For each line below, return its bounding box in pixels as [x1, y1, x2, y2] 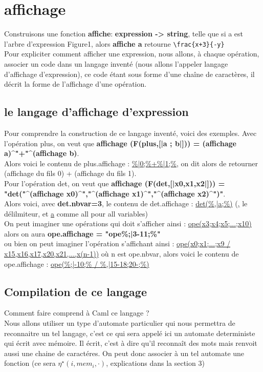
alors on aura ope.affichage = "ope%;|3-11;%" [4, 228, 161, 239]
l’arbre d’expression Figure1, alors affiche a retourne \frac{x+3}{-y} [4, 38, 225, 49]
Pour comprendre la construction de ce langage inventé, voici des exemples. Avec [4, 127, 257, 138]
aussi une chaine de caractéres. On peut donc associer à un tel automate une [4, 347, 245, 358]
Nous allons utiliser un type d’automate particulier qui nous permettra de [4, 318, 235, 328]
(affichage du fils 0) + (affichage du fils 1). [4, 168, 137, 179]
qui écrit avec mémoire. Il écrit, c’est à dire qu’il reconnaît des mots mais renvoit [4, 338, 257, 348]
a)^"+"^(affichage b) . [4, 148, 79, 159]
